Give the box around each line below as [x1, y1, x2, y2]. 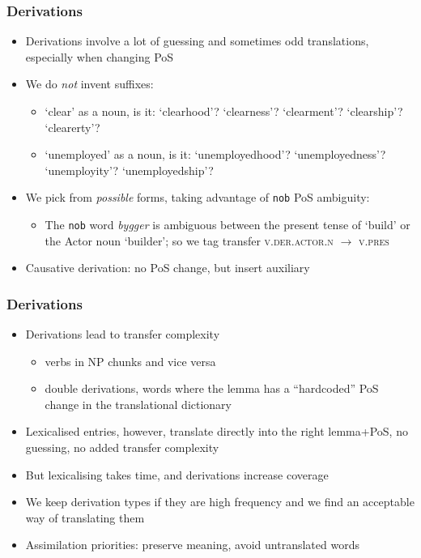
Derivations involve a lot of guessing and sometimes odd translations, [25, 32, 369, 49]
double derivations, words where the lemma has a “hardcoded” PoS [45, 380, 379, 397]
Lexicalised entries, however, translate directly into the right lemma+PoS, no [25, 423, 408, 440]
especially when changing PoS [25, 48, 174, 65]
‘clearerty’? [45, 118, 100, 135]
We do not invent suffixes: [25, 75, 154, 92]
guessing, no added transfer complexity [25, 439, 219, 456]
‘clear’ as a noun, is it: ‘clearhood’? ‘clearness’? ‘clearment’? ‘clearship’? [45, 103, 403, 119]
